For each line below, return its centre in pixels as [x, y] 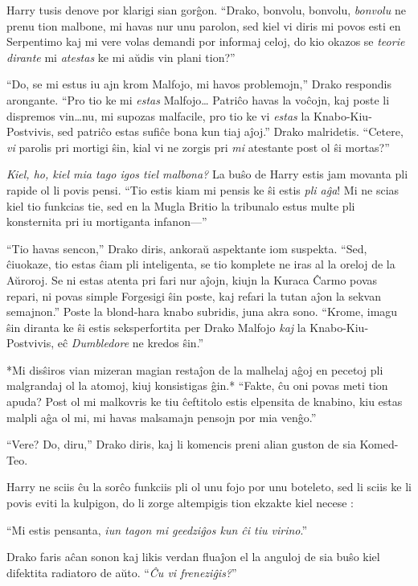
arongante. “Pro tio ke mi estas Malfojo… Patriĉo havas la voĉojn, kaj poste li [198, 99]
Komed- [379, 444]
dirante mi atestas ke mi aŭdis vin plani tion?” [121, 57]
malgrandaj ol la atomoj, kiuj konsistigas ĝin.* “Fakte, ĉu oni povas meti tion [197, 385]
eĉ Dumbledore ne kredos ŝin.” [131, 343]
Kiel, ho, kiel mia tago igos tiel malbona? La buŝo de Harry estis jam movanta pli [207, 174]
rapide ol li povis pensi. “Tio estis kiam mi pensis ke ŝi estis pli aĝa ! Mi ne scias [203, 189]
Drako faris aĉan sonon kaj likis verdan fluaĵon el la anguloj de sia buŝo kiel [193, 557]
